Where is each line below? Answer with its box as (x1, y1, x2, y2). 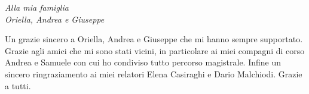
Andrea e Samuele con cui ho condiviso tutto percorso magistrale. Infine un (5, 56, 281, 68)
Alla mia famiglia (5, 1, 69, 13)
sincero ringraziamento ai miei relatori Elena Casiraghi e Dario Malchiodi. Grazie (5, 67, 302, 80)
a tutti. (5, 79, 31, 92)
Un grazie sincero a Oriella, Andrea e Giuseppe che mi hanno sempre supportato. (5, 33, 303, 45)
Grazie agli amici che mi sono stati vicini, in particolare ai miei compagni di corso (5, 44, 305, 57)
